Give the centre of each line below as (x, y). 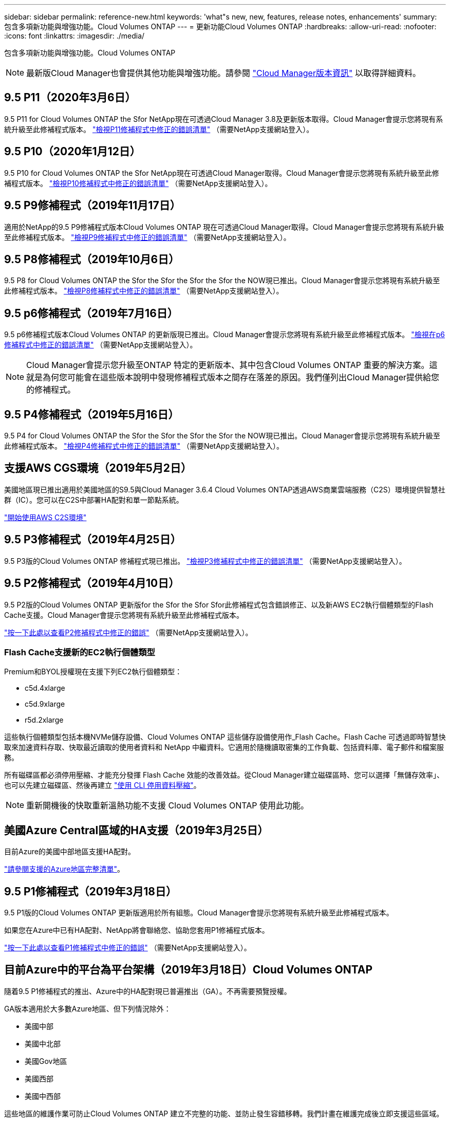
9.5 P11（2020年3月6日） (70, 98)
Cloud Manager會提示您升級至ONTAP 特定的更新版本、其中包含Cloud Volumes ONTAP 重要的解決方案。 (228, 365)
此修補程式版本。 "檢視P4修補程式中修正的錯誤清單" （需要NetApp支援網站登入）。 (144, 446)
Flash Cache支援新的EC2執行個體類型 (80, 652)
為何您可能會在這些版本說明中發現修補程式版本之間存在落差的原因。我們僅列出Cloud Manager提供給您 (241, 378)
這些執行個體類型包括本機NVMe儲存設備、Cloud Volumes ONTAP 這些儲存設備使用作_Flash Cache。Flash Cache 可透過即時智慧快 (225, 737)
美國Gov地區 (46, 1061)
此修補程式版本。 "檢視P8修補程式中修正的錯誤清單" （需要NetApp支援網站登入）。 (144, 291)
